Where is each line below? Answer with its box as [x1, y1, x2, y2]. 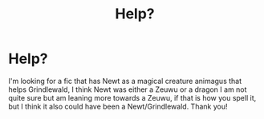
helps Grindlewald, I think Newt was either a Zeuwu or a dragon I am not [8, 85, 247, 94]
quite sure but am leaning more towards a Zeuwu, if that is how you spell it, [8, 93, 257, 102]
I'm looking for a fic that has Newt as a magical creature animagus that [8, 76, 242, 85]
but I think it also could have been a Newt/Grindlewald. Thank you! [8, 101, 228, 111]
